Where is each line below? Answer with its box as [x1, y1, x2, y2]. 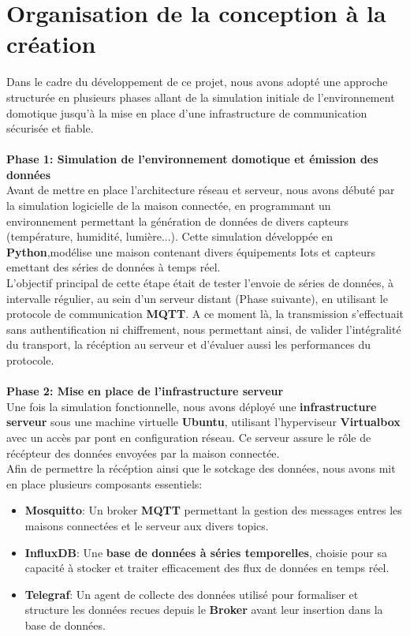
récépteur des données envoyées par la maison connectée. [6, 444, 280, 461]
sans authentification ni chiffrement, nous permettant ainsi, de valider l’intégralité [6, 320, 401, 337]
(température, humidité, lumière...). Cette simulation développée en [6, 228, 333, 245]
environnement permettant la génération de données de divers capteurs [6, 212, 349, 229]
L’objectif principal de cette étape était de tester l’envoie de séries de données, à [6, 275, 393, 291]
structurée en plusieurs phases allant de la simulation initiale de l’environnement [6, 88, 395, 105]
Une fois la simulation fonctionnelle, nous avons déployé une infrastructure [6, 398, 377, 414]
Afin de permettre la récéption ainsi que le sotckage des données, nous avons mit [6, 460, 396, 477]
